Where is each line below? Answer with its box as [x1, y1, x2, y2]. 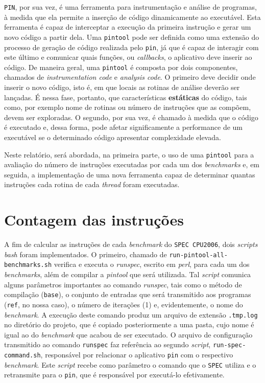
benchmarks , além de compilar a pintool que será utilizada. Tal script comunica [4, 269, 251, 280]
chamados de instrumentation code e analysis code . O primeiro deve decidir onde [4, 72, 256, 82]
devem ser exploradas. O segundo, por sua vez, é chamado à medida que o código [4, 111, 258, 122]
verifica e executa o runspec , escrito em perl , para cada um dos [54, 259, 250, 269]
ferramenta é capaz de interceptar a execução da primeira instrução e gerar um [4, 21, 251, 32]
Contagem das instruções [4, 209, 184, 230]
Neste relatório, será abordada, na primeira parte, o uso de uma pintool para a [4, 149, 254, 160]
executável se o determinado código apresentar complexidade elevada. [4, 131, 221, 142]
